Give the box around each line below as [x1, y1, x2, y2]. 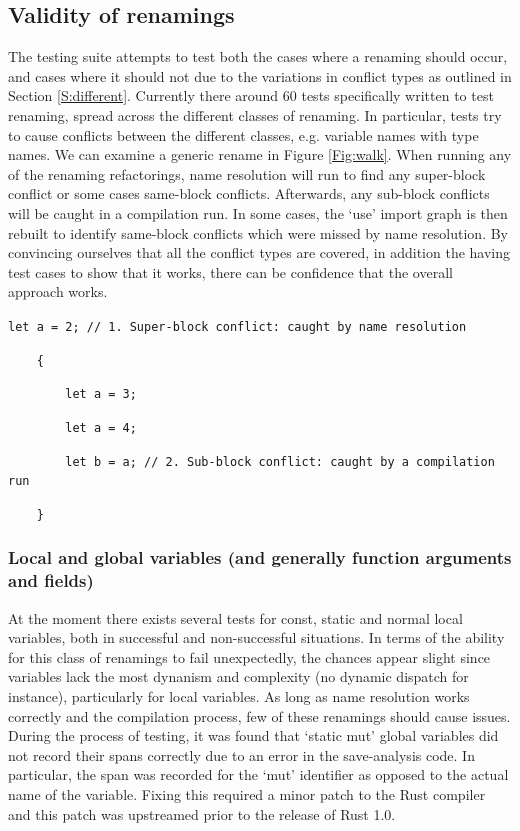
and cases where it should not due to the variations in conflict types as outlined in [8, 65, 512, 86]
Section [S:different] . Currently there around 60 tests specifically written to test [8, 85, 494, 106]
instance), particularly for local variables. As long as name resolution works [8, 686, 470, 707]
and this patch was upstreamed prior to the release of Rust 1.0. [8, 803, 396, 824]
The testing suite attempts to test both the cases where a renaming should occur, [8, 46, 508, 67]
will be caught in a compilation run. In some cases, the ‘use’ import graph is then [8, 202, 508, 223]
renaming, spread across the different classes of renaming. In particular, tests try [8, 104, 502, 125]
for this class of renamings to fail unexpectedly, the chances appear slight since [8, 646, 491, 667]
